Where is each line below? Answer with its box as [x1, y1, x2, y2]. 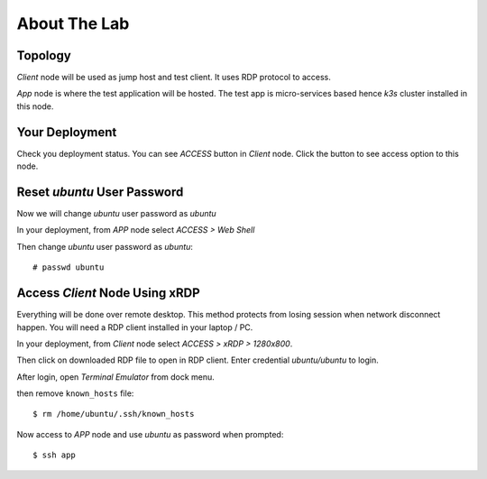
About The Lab [16, 14, 130, 33]
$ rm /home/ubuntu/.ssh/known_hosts [32, 409, 195, 419]
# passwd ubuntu [32, 263, 105, 272]
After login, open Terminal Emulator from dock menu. [16, 371, 216, 382]
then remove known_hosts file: [16, 388, 134, 399]
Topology [16, 48, 71, 63]
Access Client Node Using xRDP [16, 285, 200, 301]
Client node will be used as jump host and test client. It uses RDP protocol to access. [16, 72, 331, 83]
